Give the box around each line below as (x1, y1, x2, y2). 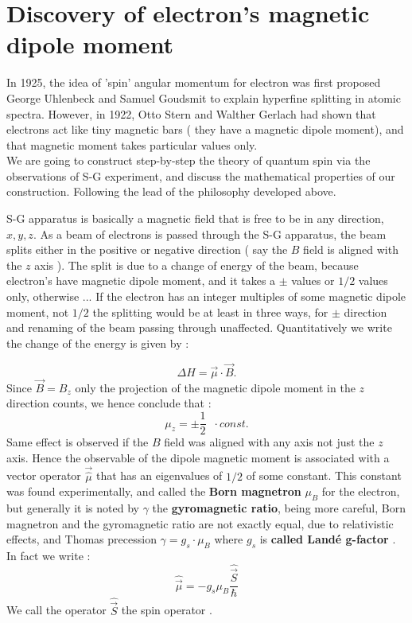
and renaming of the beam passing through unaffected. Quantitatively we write (6, 319, 392, 336)
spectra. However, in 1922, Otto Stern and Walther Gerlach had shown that (6, 105, 376, 122)
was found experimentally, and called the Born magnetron (6, 483, 301, 500)
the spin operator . (121, 602, 212, 618)
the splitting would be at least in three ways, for (92, 303, 328, 320)
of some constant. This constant (246, 467, 402, 484)
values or (291, 272, 335, 289)
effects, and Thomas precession (6, 531, 157, 547)
